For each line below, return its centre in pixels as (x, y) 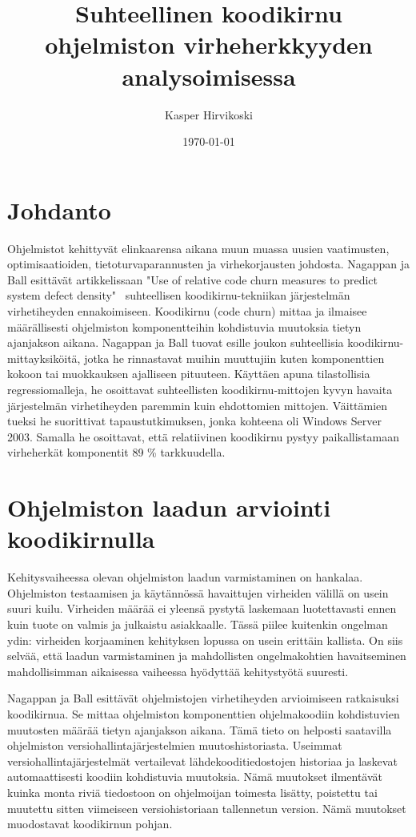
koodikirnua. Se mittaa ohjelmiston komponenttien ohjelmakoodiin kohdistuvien (204, 714)
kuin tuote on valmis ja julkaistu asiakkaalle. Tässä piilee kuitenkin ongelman (198, 624)
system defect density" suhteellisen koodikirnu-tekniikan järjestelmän (179, 295)
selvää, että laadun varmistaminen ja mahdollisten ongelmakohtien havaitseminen (207, 656)
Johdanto (59, 209)
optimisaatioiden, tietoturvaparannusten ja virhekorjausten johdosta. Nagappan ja (209, 264)
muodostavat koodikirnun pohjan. (90, 824)
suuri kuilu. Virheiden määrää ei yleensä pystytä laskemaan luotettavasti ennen (202, 608)
